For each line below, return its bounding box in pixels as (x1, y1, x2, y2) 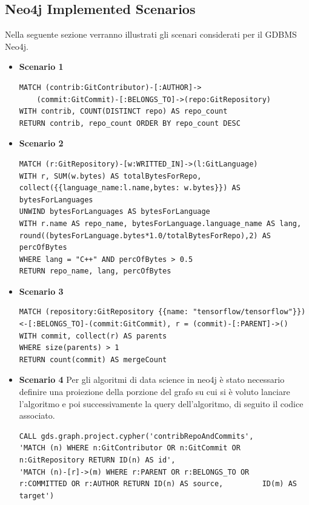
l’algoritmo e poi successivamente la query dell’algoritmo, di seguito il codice (19, 397, 304, 410)
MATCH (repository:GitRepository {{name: (19, 307, 188, 317)
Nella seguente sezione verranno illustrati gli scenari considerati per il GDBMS (5, 28, 297, 41)
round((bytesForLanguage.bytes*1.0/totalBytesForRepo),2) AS (19, 231, 271, 240)
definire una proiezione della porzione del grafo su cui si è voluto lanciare (19, 385, 290, 398)
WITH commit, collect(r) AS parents (19, 331, 167, 340)
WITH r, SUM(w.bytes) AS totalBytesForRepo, (19, 171, 202, 180)
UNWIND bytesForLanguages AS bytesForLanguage (19, 207, 210, 216)
